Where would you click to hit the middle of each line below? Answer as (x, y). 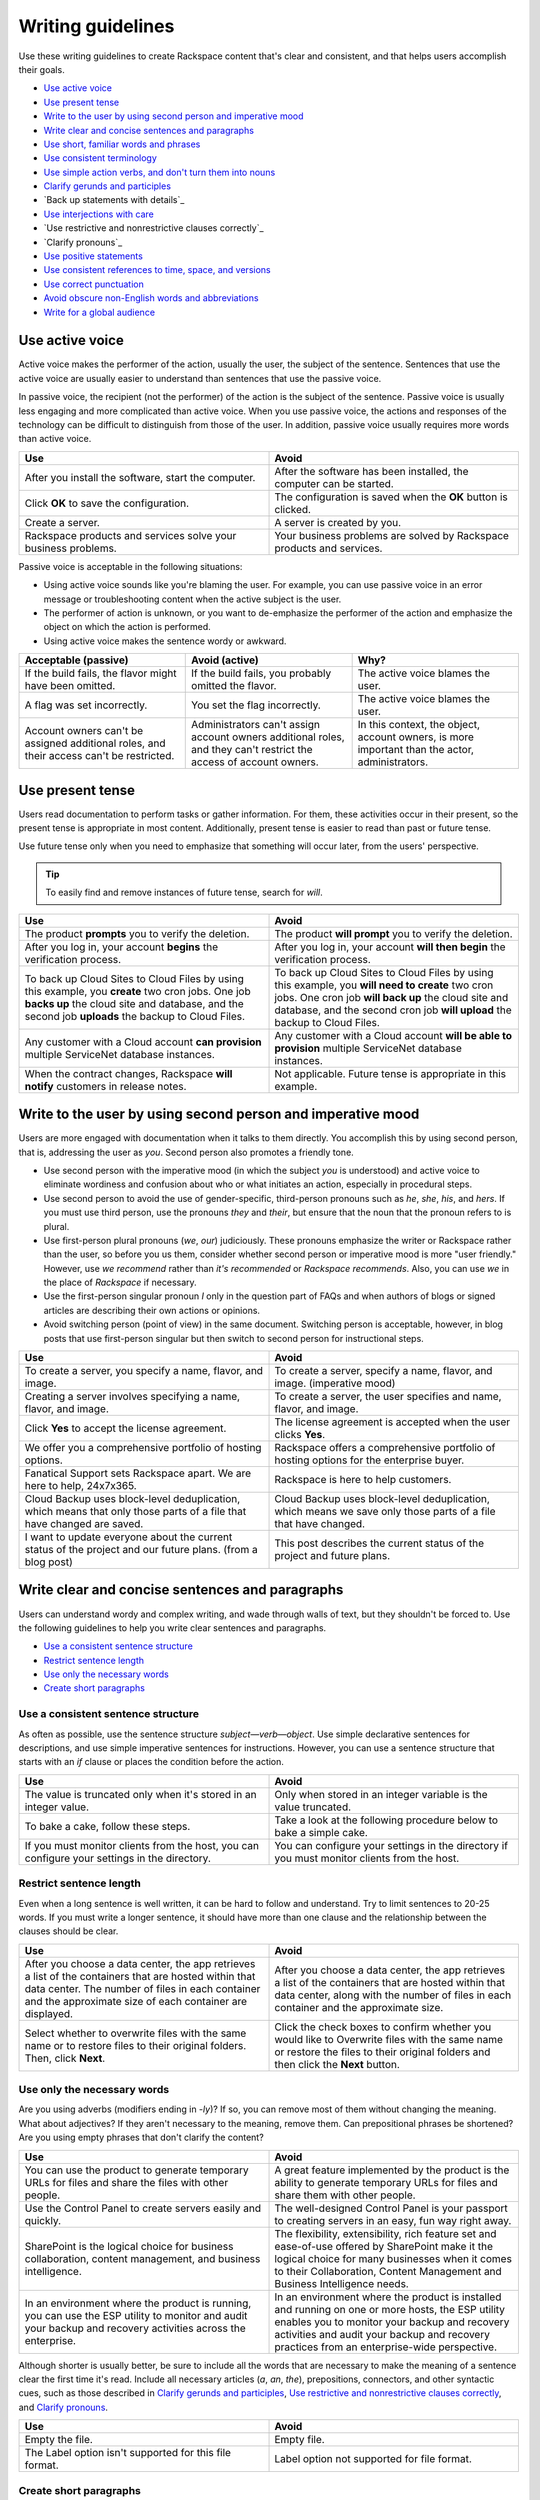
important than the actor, (416, 750)
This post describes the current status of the (379, 1543)
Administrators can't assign (255, 725)
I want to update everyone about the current (128, 1537)
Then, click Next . (65, 2058)
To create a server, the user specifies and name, (388, 1397)
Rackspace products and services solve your (130, 535)
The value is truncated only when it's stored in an (140, 1794)
